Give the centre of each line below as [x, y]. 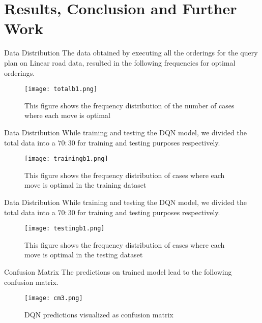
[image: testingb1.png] [65, 229]
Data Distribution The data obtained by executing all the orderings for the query [131, 53]
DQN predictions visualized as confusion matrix [99, 314]
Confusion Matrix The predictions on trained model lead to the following [118, 272]
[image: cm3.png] [54, 298]
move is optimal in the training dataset [85, 185]
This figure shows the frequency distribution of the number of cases [129, 105]
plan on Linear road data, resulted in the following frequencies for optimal [120, 62]
